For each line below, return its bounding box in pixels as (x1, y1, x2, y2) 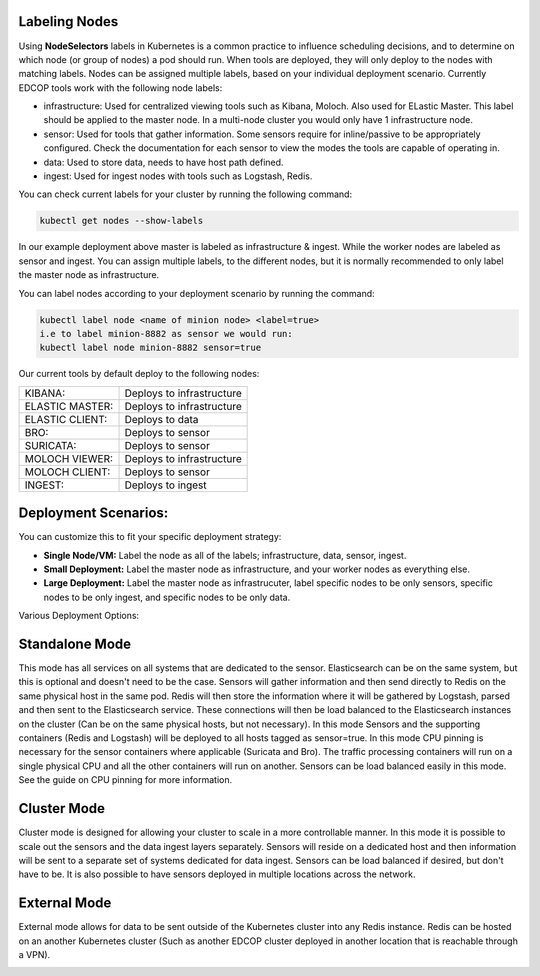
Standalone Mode (18, 635, 132, 652)
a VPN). (18, 948, 51, 960)
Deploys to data (124, 412, 199, 426)
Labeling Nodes (18, 13, 119, 30)
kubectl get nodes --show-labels (39, 215, 204, 227)
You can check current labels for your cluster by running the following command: (18, 188, 353, 200)
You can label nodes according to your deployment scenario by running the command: (18, 287, 375, 299)
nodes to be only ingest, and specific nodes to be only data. (43, 591, 291, 603)
